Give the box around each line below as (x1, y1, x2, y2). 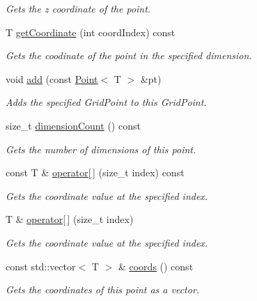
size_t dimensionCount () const (6, 118, 141, 132)
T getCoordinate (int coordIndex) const (6, 24, 176, 39)
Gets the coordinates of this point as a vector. (6, 282, 200, 297)
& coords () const (118, 258, 194, 273)
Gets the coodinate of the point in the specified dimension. (6, 48, 252, 63)
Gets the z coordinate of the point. (6, 1, 151, 15)
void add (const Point (6, 71, 98, 86)
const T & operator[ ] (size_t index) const (6, 165, 185, 180)
